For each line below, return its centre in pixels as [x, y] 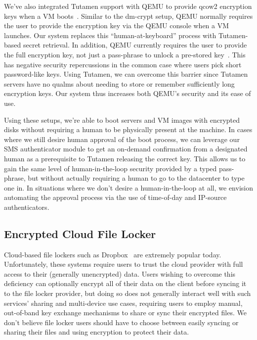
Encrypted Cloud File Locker [80, 233]
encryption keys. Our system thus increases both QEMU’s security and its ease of [128, 93]
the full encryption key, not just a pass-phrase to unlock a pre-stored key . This [125, 54]
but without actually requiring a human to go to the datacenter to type [136, 178]
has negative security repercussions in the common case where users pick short [123, 64]
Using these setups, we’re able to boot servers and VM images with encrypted [122, 120]
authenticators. [27, 207]
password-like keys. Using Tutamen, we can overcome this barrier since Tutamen [126, 74]
